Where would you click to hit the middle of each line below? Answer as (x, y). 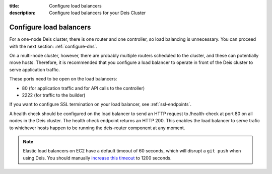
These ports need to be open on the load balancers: (63, 79)
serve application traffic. (35, 69)
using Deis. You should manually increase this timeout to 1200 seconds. (97, 158)
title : (14, 6)
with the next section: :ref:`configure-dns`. (53, 46)
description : (22, 13)
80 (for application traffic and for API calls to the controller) (83, 88)
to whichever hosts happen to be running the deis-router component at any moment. (97, 128)
